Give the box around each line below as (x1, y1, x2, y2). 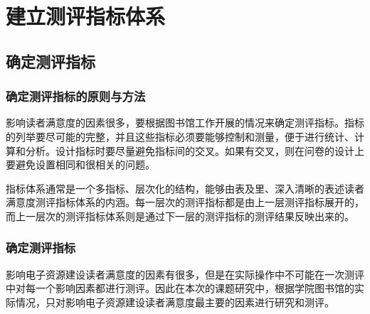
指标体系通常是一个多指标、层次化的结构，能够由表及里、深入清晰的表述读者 (6, 180, 364, 195)
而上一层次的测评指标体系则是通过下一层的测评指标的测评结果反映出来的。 (6, 208, 354, 223)
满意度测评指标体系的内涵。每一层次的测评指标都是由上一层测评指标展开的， (6, 195, 364, 210)
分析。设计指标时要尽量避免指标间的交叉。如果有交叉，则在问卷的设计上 (25, 143, 364, 158)
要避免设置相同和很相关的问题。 (6, 157, 155, 172)
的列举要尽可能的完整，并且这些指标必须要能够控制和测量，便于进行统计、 (6, 129, 354, 144)
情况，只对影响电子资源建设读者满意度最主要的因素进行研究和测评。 (15, 294, 334, 309)
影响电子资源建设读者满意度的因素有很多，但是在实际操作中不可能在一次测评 (6, 266, 364, 281)
